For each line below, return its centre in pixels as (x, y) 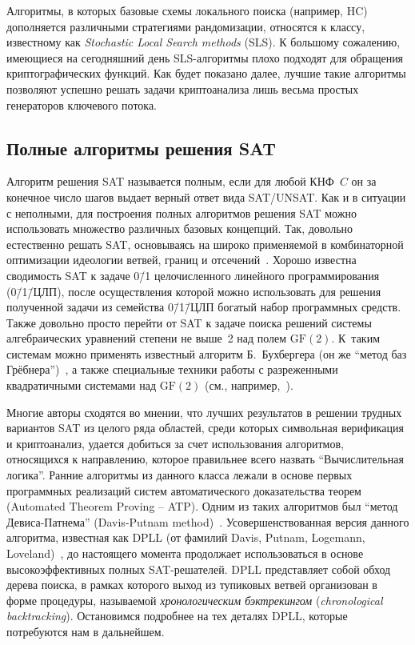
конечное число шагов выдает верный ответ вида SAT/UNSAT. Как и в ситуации (206, 196)
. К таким (356, 338)
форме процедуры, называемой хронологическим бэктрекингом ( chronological (195, 600)
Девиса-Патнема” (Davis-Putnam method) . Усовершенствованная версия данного (208, 521)
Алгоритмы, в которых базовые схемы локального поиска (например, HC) (187, 10)
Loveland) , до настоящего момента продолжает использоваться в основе (185, 553)
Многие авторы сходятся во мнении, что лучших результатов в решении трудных (204, 412)
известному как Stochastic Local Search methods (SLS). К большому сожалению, (204, 42)
